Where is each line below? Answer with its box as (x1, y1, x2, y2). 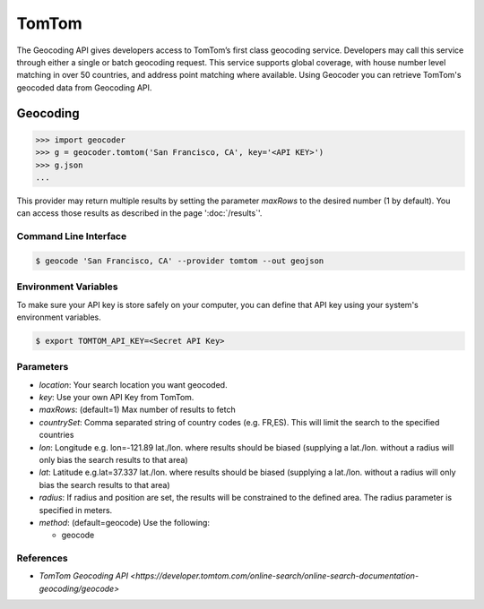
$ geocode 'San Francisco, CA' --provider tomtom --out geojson (35, 255, 324, 266)
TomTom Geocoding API (39, 570, 129, 581)
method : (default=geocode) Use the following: (39, 517, 211, 528)
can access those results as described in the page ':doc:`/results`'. (16, 208, 263, 219)
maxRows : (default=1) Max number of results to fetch (39, 404, 237, 416)
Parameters (16, 361, 69, 373)
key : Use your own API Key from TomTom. (39, 392, 194, 403)
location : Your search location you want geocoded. (39, 379, 228, 390)
